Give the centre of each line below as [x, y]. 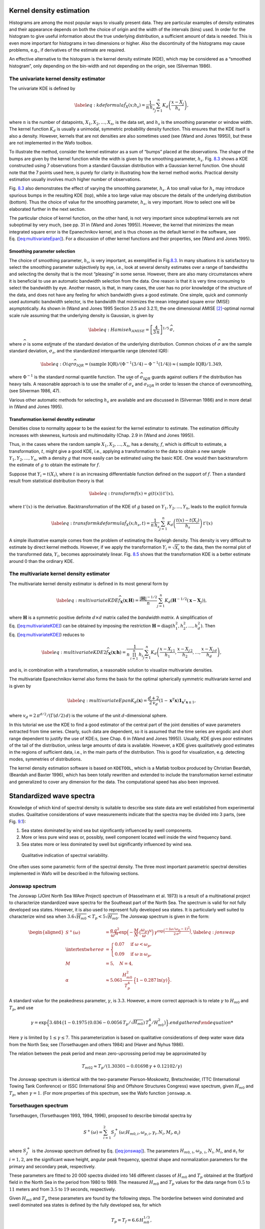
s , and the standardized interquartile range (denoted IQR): [110, 351]
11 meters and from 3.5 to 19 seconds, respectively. [63, 1189]
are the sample [237, 344]
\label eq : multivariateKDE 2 [74, 652]
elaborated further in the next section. [47, 209]
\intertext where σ [85, 949]
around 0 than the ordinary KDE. [42, 561]
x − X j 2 [185, 650]
